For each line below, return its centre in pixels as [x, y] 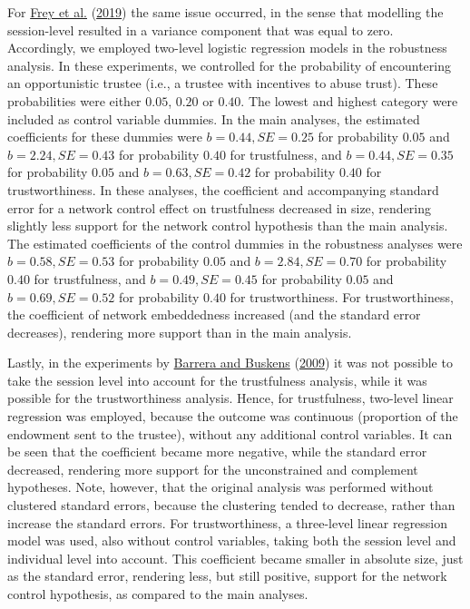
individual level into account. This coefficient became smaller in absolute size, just [235, 558]
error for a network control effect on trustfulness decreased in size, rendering [220, 207]
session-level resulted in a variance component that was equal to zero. [201, 29]
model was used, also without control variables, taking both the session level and [232, 540]
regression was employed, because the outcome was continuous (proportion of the [233, 416]
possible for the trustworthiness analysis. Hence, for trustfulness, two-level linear [230, 398]
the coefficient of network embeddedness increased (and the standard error [214, 314]
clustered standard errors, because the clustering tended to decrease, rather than [231, 505]
